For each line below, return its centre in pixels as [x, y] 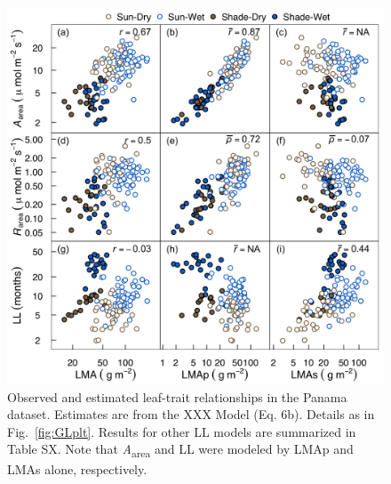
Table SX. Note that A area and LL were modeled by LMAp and [180, 450]
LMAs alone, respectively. [77, 468]
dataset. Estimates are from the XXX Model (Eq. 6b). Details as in [191, 414]
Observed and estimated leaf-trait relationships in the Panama [177, 396]
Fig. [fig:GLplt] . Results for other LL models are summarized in [182, 431]
